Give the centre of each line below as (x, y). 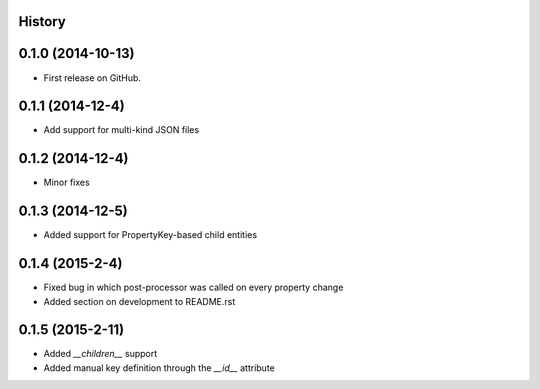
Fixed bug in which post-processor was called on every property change (193, 287)
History (42, 21)
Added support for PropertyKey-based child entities (150, 235)
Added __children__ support (100, 354)
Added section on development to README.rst (139, 301)
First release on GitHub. (92, 77)
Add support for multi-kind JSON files (121, 130)
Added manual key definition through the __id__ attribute (159, 367)
